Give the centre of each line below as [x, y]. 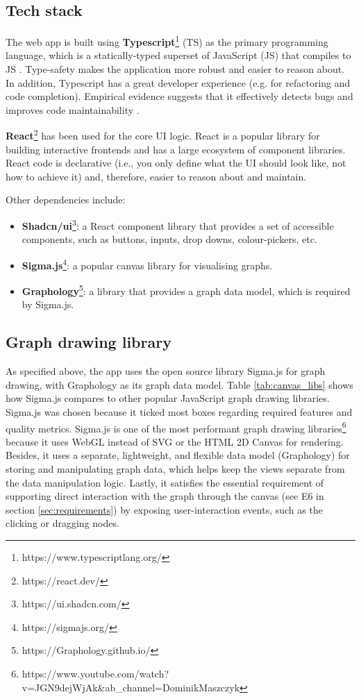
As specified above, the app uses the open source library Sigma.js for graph [166, 371]
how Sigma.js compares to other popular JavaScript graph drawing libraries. [168, 398]
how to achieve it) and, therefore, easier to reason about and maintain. [156, 176]
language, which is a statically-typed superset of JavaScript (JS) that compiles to [178, 55]
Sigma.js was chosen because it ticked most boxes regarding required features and [179, 411]
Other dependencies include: [66, 200]
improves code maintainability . [73, 109]
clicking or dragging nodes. [62, 523]
